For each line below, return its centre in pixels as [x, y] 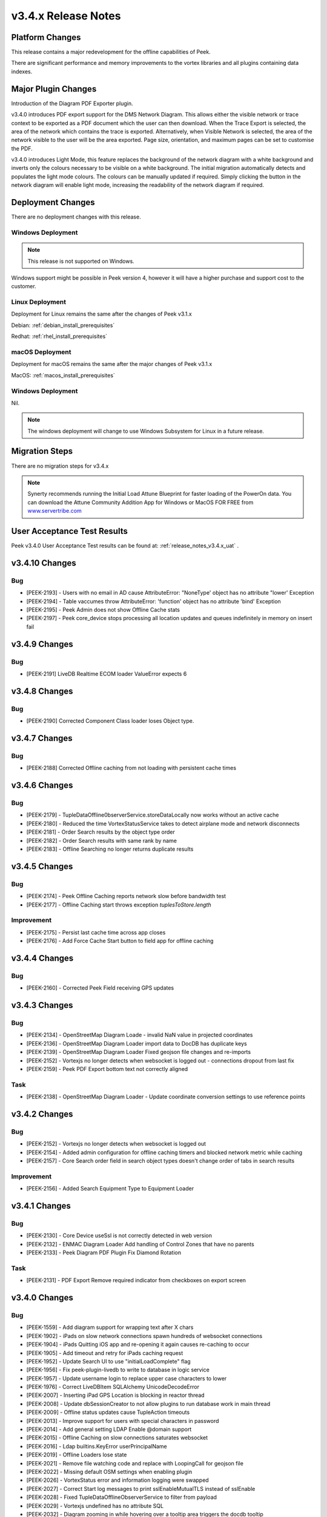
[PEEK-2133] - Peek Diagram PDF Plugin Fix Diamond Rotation [104, 1252]
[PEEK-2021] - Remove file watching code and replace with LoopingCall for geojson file [135, 1463]
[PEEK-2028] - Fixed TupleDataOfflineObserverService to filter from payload [122, 1497]
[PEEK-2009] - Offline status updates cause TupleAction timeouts [108, 1412]
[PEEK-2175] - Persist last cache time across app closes [96, 932]
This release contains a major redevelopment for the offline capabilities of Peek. [111, 52]
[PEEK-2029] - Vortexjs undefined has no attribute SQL [95, 1505]
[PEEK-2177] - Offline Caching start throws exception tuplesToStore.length [119, 905]
